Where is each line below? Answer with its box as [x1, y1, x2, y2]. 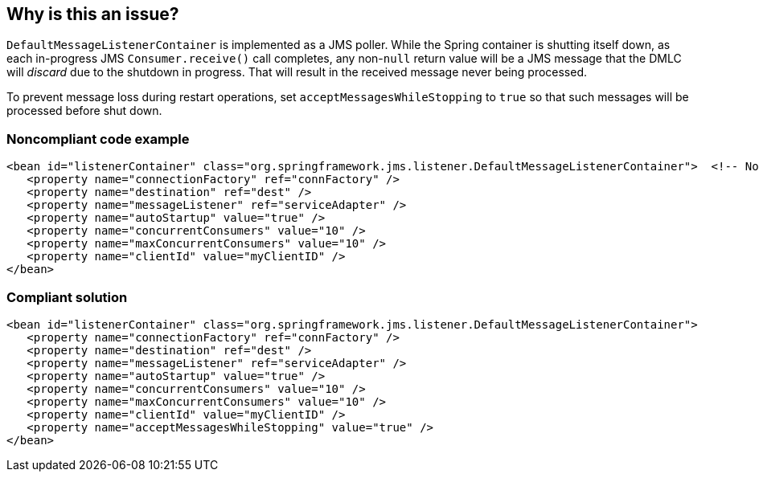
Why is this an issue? [6, 4, 179, 24]
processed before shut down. [6, 104, 162, 118]
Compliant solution [6, 288, 128, 305]
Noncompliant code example [6, 130, 190, 147]
